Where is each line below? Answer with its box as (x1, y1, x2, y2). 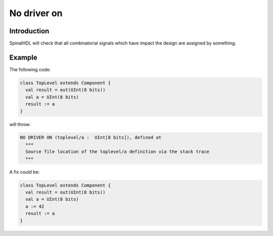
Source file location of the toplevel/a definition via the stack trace (25, 149, 210, 155)
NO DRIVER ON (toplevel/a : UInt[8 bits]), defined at (20, 135, 162, 141)
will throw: (9, 121, 31, 127)
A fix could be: (9, 169, 40, 175)
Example (9, 53, 37, 62)
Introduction (9, 27, 50, 35)
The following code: (9, 66, 51, 73)
